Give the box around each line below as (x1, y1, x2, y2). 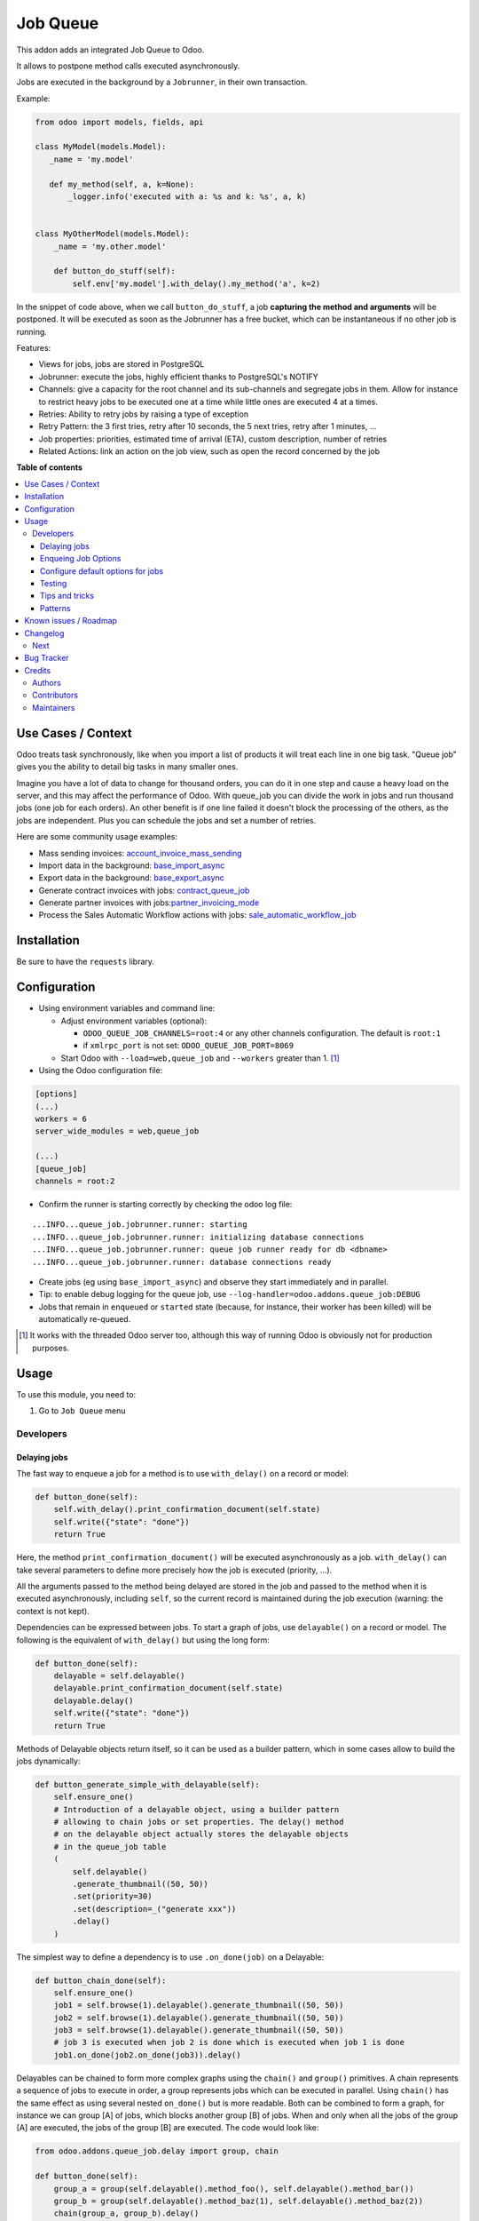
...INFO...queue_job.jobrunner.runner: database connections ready (32, 1257, 332, 1267)
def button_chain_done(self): (35, 1975, 167, 1986)
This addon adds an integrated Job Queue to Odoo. (16, 44, 205, 55)
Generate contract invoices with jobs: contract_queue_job (38, 885, 250, 896)
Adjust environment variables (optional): (60, 1015, 208, 1026)
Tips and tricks (40, 591, 95, 601)
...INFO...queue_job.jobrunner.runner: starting (32, 1220, 247, 1230)
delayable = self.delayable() (53, 1670, 185, 1681)
